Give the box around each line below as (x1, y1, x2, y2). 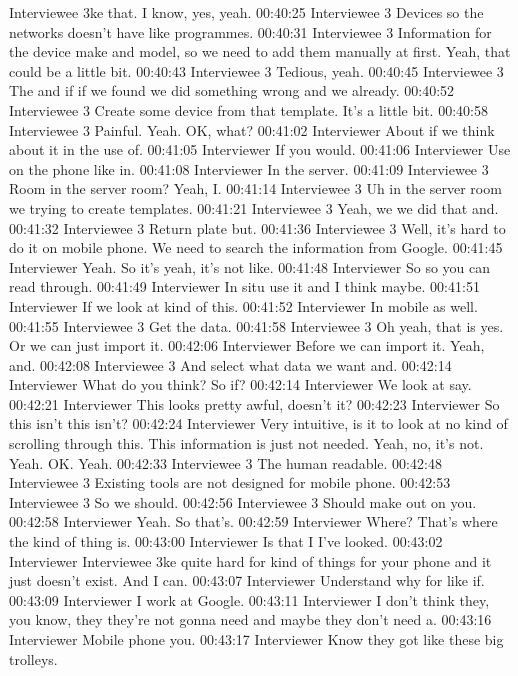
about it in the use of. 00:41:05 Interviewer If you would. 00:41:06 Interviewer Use (9, 139, 511, 160)
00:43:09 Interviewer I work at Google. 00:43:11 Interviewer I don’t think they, (9, 589, 490, 610)
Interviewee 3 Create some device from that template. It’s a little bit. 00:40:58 (9, 99, 488, 120)
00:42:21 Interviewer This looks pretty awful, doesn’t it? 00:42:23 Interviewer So (9, 393, 500, 414)
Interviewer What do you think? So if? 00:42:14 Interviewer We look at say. (9, 374, 472, 395)
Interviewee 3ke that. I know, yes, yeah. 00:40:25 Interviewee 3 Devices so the (9, 2, 484, 22)
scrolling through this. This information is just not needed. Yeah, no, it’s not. (9, 433, 484, 454)
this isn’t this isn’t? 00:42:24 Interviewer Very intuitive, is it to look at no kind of (9, 413, 508, 434)
